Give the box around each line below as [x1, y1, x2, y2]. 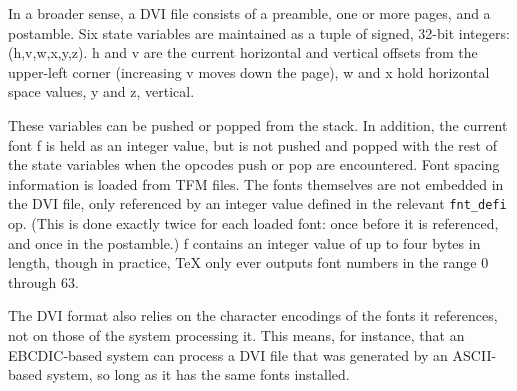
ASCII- [452, 344, 497, 365]
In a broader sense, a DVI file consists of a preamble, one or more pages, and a [8, 3, 491, 23]
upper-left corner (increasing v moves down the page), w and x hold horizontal [8, 61, 490, 82]
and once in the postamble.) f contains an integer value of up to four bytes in [8, 232, 481, 253]
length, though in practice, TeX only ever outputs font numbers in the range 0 [8, 252, 489, 273]
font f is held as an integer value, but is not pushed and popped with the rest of [8, 134, 497, 155]
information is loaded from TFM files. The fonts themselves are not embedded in [8, 173, 504, 194]
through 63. [8, 271, 79, 292]
